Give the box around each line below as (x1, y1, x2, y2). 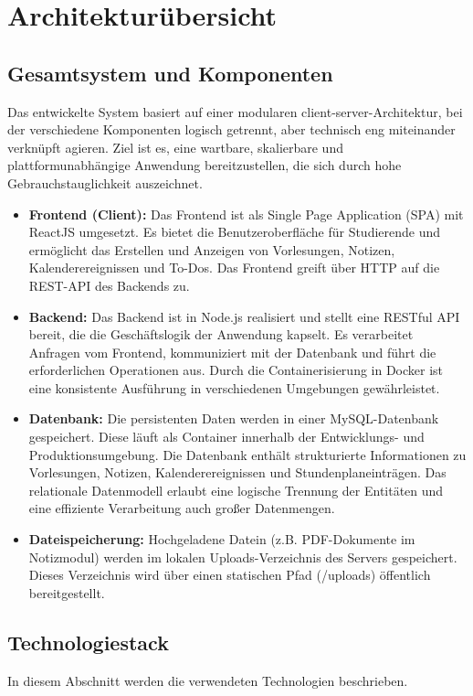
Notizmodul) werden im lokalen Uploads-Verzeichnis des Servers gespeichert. (28, 547, 457, 566)
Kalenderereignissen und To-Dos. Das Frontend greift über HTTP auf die (28, 258, 440, 277)
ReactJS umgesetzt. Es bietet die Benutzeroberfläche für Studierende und (28, 222, 441, 241)
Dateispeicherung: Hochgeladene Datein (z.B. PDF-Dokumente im (28, 530, 415, 549)
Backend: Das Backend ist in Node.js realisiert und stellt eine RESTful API (28, 306, 460, 326)
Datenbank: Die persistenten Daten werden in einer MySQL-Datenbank (28, 409, 439, 428)
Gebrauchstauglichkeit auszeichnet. (7, 173, 203, 192)
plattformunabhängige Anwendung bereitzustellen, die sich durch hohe (7, 155, 402, 175)
